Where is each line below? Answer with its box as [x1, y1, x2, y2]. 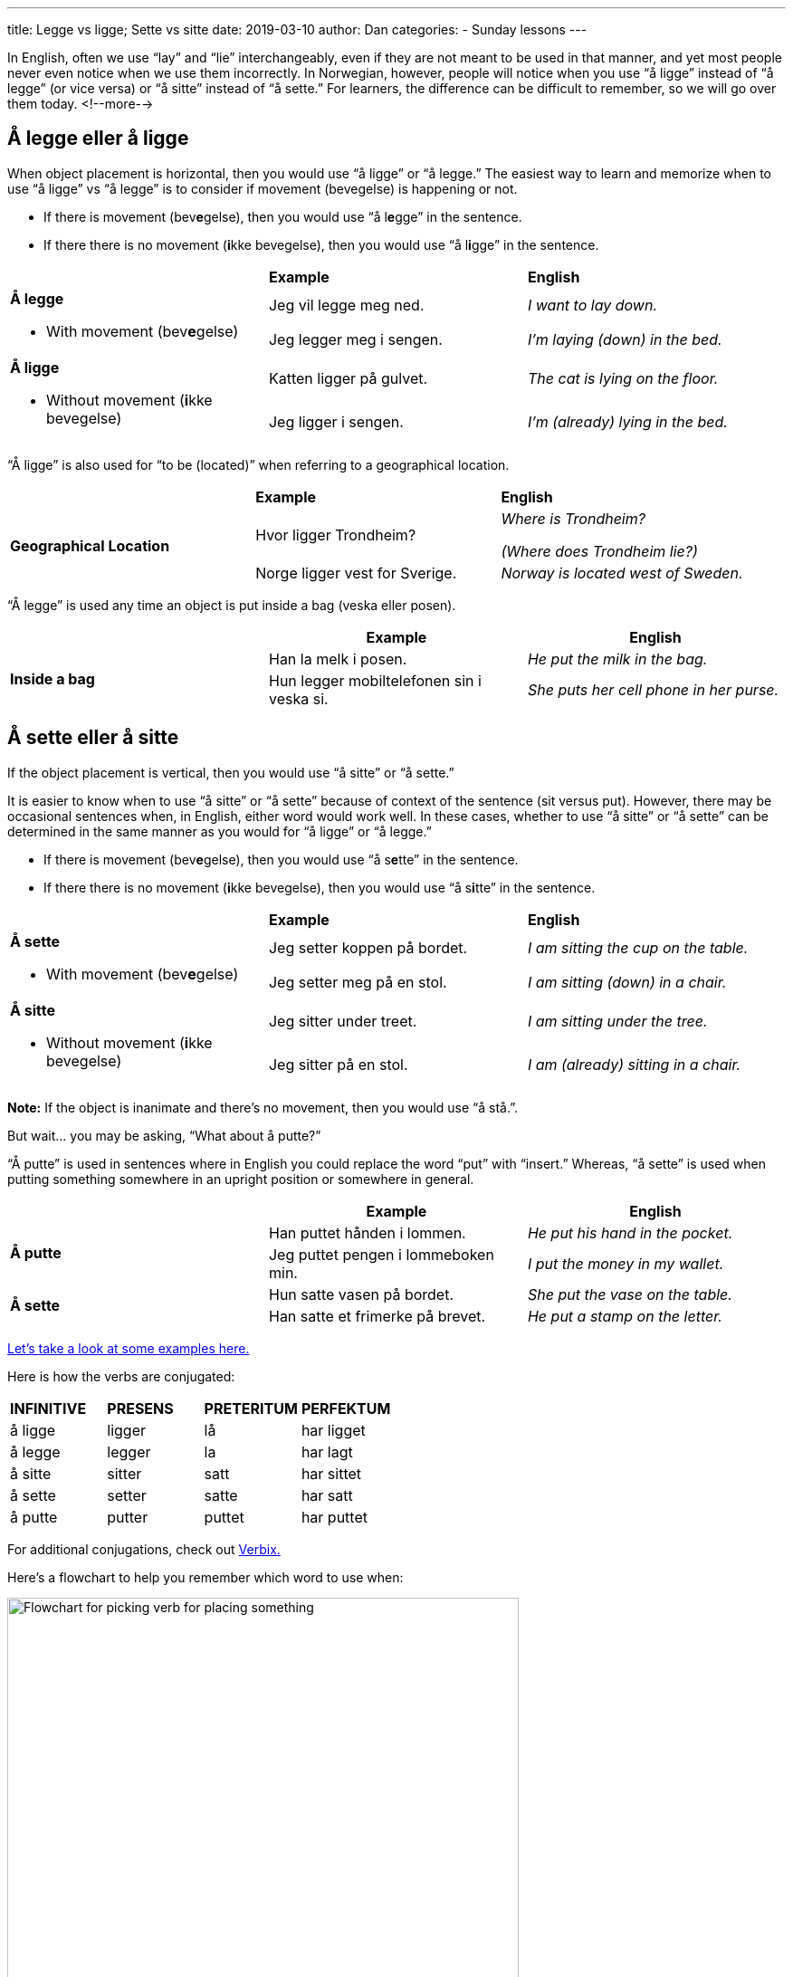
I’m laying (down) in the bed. [527, 329, 722, 349]
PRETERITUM [204, 1399, 298, 1418]
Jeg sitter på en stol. [268, 1055, 408, 1074]
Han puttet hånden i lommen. [268, 1223, 466, 1242]
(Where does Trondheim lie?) [501, 541, 698, 560]
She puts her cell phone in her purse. [527, 680, 779, 699]
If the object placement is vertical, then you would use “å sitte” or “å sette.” [7, 764, 454, 780]
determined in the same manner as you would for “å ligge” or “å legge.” [7, 823, 432, 839]
